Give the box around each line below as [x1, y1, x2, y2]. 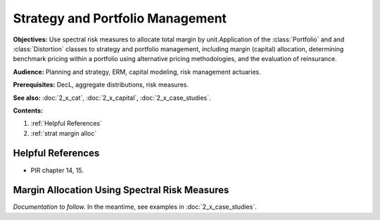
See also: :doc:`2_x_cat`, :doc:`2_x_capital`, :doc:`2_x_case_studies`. [13, 93, 211, 102]
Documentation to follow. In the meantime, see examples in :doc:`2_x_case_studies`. [13, 202, 257, 211]
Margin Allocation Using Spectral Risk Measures [13, 184, 229, 196]
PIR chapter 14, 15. [30, 166, 84, 174]
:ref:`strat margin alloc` [30, 129, 97, 137]
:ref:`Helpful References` [30, 119, 102, 128]
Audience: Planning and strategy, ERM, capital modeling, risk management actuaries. [13, 67, 261, 76]
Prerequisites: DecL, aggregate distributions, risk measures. [13, 81, 189, 89]
